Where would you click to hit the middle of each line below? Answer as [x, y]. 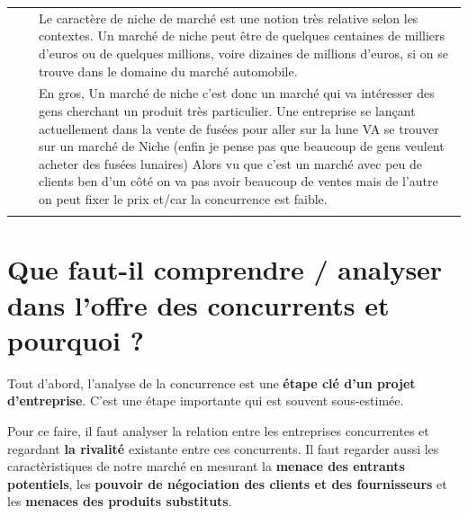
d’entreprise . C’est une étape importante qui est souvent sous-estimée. [206, 400]
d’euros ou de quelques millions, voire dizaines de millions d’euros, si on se [243, 53]
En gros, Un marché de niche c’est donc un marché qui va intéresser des [237, 93]
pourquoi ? [76, 339]
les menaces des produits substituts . [120, 501]
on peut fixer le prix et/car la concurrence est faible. [183, 198]
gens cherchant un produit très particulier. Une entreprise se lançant [227, 110]
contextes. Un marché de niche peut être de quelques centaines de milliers [242, 36]
